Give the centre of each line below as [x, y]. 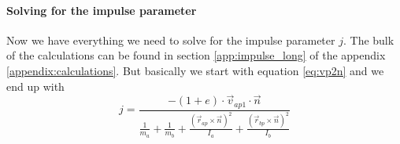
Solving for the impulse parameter [102, 10]
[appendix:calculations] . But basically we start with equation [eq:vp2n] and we [195, 70]
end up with [35, 86]
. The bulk [369, 40]
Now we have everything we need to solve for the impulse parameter [171, 40]
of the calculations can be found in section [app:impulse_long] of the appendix [196, 55]
